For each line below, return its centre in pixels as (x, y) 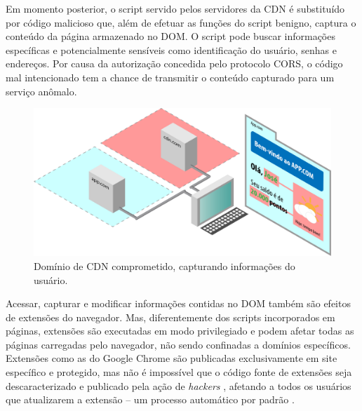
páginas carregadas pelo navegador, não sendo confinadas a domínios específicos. (178, 344)
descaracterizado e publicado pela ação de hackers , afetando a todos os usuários (179, 385)
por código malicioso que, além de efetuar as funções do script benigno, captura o (181, 22)
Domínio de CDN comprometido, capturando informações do (165, 265)
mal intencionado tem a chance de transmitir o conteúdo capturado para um (170, 77)
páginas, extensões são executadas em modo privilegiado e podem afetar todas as (180, 331)
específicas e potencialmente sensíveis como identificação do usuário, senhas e (171, 49)
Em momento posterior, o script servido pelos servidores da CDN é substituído (175, 8)
